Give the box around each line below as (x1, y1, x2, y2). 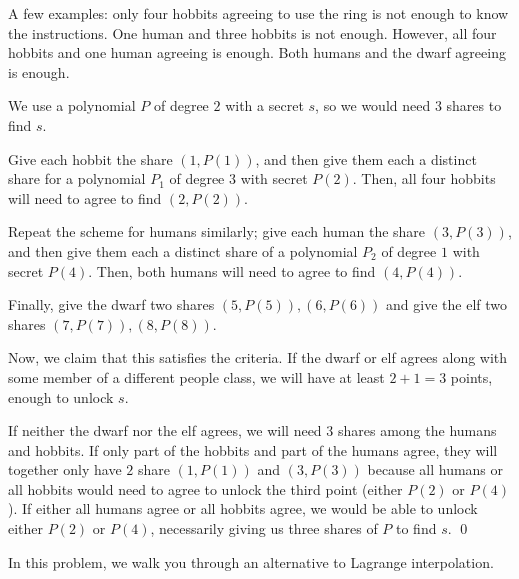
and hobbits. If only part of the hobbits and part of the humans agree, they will (8, 439, 498, 460)
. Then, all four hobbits (352, 168, 496, 189)
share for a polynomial (8, 168, 146, 189)
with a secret (225, 95, 304, 116)
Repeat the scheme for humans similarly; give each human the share (8, 221, 426, 242)
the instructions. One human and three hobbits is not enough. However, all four (8, 22, 497, 43)
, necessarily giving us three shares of (150, 518, 378, 539)
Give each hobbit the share (8, 148, 173, 169)
